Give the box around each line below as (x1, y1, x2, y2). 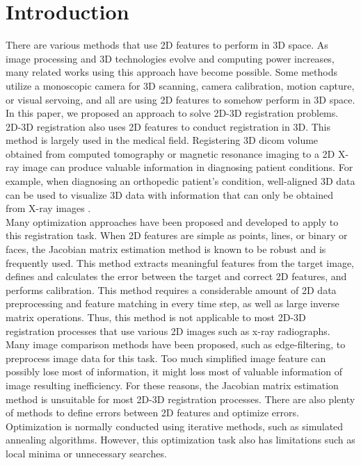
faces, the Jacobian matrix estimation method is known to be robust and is (6, 242, 326, 256)
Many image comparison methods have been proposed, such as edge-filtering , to (6, 337, 346, 352)
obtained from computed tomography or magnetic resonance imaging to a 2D (6, 146, 335, 161)
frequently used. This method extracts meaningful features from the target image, (6, 255, 355, 270)
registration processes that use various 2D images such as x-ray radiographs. (6, 323, 330, 338)
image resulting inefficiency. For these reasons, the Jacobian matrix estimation (6, 377, 339, 392)
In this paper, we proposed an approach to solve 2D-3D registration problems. (6, 106, 339, 120)
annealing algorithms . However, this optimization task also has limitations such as (6, 432, 355, 447)
